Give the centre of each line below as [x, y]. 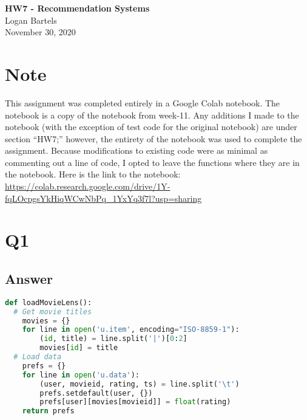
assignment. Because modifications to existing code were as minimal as [137, 150]
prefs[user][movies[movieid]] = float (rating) [135, 402]
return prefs [48, 411]
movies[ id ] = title [79, 348]
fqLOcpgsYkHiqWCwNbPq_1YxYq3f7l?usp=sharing [103, 198]
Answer [29, 279]
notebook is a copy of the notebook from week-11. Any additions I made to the [152, 115]
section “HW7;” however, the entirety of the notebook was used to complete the [153, 138]
